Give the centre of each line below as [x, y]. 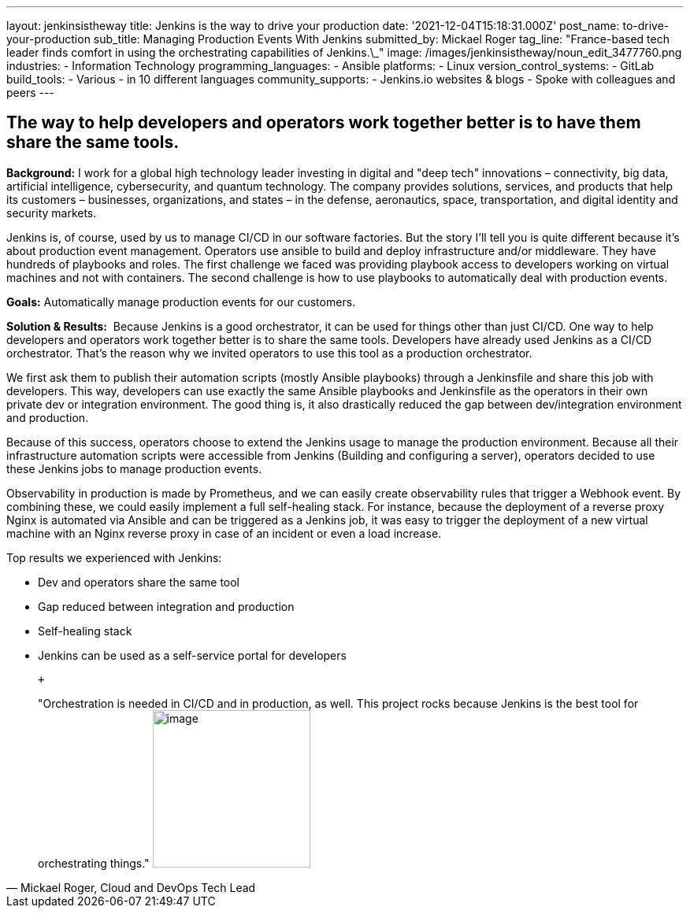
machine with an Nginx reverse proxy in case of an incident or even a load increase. [224, 533]
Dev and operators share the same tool [139, 582]
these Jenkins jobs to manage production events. [134, 468]
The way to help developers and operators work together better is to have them [324, 123]
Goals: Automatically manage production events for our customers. [181, 302]
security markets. [52, 213]
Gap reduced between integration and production [166, 606]
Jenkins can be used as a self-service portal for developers [192, 655]
